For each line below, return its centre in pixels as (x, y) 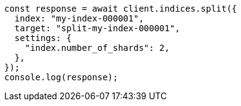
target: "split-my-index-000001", (97, 28)
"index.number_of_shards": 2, (97, 48)
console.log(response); (61, 77)
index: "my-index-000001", (79, 18)
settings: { (43, 38)
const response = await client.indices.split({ (121, 9)
